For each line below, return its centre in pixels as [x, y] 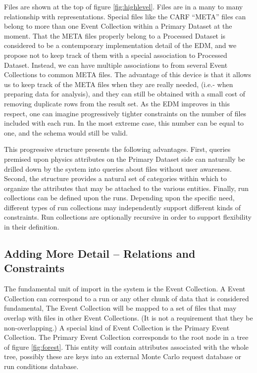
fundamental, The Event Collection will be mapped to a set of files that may [120, 308]
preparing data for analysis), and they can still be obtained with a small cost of [125, 94]
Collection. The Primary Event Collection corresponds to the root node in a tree [126, 337]
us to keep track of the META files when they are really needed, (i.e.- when [119, 84]
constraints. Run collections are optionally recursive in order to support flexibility [128, 217]
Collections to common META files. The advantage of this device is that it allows [128, 74]
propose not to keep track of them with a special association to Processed [116, 55]
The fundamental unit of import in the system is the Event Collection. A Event [125, 289]
